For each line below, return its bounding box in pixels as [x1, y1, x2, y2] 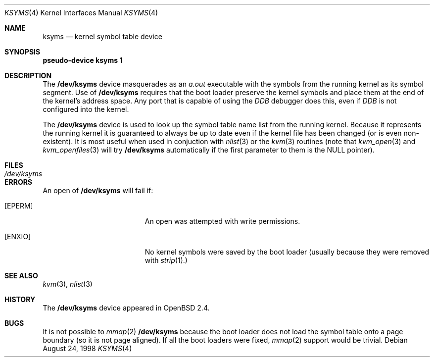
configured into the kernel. [43, 105, 129, 113]
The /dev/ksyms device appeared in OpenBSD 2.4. [43, 304, 210, 312]
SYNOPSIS [4, 48, 41, 56]
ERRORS [4, 178, 33, 186]
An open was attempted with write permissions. [145, 217, 300, 225]
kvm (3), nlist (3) [43, 280, 93, 288]
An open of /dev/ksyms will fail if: [43, 186, 153, 195]
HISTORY [4, 295, 36, 304]
